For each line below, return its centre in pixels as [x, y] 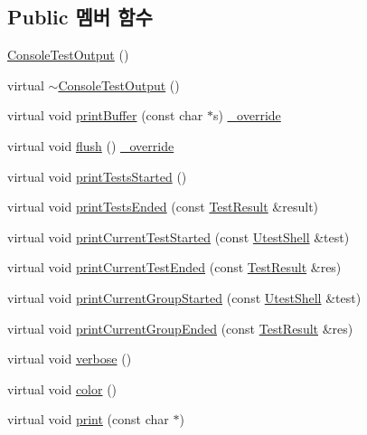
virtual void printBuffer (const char [105, 115]
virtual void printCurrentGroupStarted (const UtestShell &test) [184, 297]
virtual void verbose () [70, 359]
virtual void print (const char [88, 419]
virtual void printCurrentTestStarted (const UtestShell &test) [179, 236]
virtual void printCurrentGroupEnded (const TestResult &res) [180, 328]
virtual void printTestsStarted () [97, 176]
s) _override [247, 115]
